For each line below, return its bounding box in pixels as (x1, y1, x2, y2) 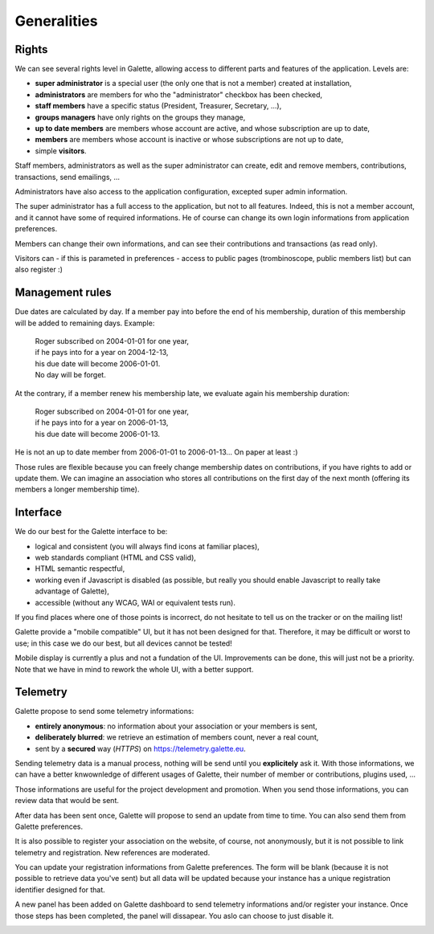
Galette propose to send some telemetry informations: (14, 707, 194, 716)
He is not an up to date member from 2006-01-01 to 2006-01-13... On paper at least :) (14, 447, 298, 457)
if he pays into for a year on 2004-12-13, (35, 348, 169, 357)
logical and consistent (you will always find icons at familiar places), (35, 541, 260, 551)
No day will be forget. (35, 370, 106, 380)
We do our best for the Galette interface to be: (14, 527, 168, 536)
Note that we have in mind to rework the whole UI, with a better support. (14, 664, 254, 674)
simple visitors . (35, 145, 88, 156)
